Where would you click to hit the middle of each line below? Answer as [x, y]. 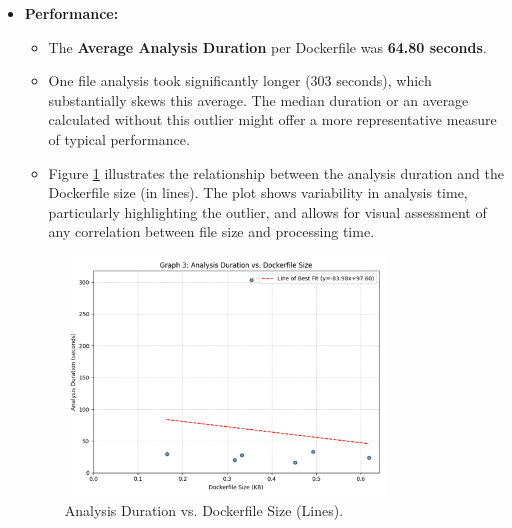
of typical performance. [119, 138]
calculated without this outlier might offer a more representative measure [272, 119]
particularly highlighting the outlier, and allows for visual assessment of [267, 211]
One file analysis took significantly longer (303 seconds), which [240, 80]
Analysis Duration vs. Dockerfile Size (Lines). [204, 509]
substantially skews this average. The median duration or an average [258, 99]
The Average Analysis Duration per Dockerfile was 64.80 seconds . [267, 46]
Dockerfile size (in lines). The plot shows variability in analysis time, [258, 192]
